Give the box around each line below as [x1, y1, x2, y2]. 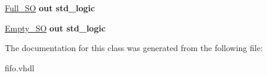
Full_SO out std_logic [5, 2, 95, 14]
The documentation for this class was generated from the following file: [5, 42, 263, 54]
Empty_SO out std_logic [5, 21, 106, 34]
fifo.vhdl [5, 61, 34, 74]
